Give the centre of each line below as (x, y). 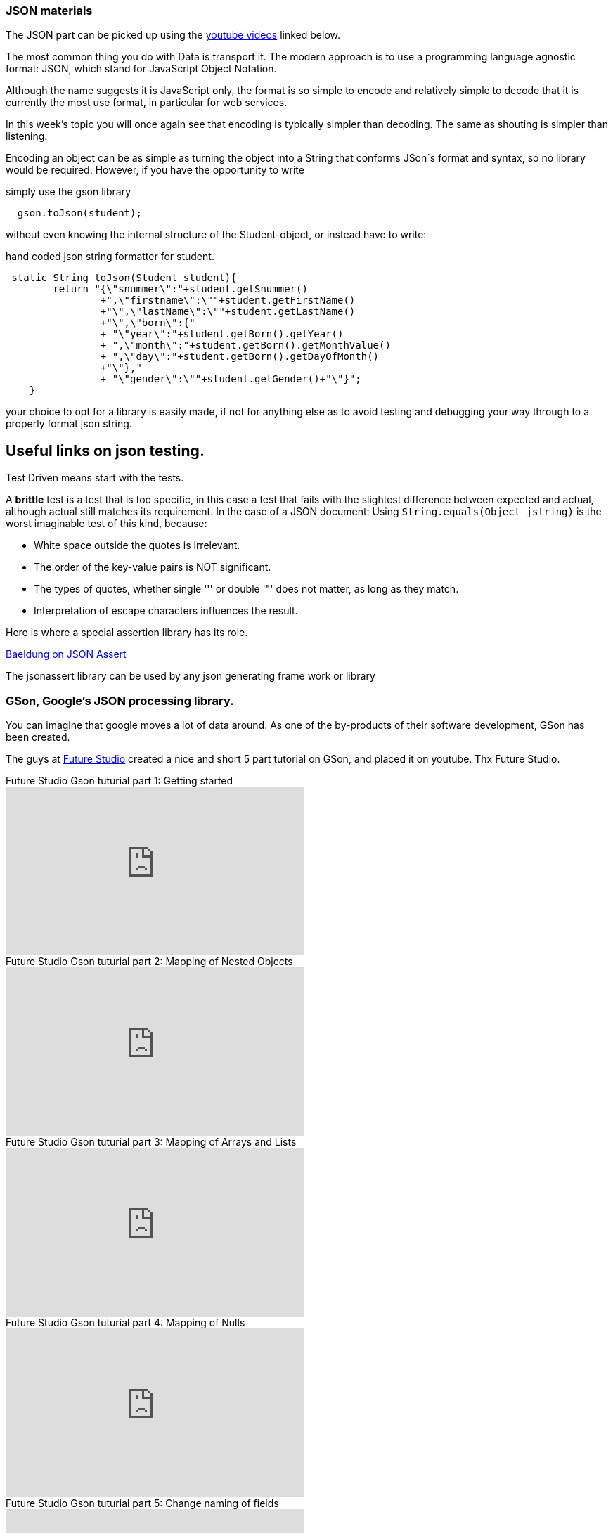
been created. (38, 737)
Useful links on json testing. (105, 451)
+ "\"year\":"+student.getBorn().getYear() (222, 334)
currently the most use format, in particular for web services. (147, 103)
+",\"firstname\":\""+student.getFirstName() (228, 300)
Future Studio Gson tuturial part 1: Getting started (120, 780)
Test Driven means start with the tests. (95, 478)
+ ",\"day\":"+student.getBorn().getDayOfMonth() (240, 357)
